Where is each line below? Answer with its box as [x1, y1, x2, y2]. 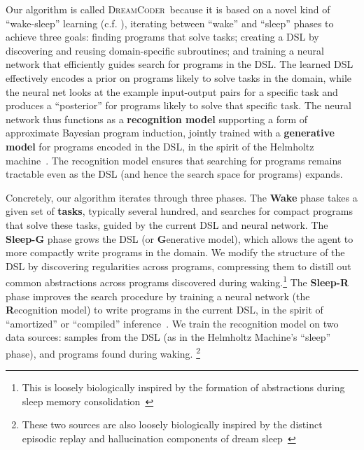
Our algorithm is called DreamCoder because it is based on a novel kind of [6, 2, 330, 16]
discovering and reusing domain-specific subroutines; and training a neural [6, 43, 324, 57]
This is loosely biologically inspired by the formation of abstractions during [22, 380, 345, 395]
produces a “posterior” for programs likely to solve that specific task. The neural [6, 98, 351, 113]
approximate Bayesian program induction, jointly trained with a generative [6, 125, 335, 140]
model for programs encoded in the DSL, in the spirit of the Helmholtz [6, 139, 314, 153]
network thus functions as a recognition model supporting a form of [6, 111, 308, 126]
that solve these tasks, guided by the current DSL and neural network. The [6, 217, 328, 232]
